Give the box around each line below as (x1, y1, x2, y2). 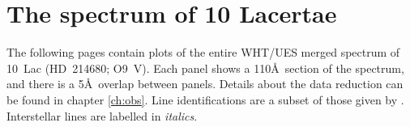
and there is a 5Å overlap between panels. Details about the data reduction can (6, 75, 404, 92)
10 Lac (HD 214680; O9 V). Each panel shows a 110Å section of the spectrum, (6, 59, 404, 76)
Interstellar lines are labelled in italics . (6, 107, 198, 124)
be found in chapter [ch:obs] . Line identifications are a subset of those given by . (6, 91, 404, 108)
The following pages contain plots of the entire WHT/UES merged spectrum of (6, 44, 400, 61)
